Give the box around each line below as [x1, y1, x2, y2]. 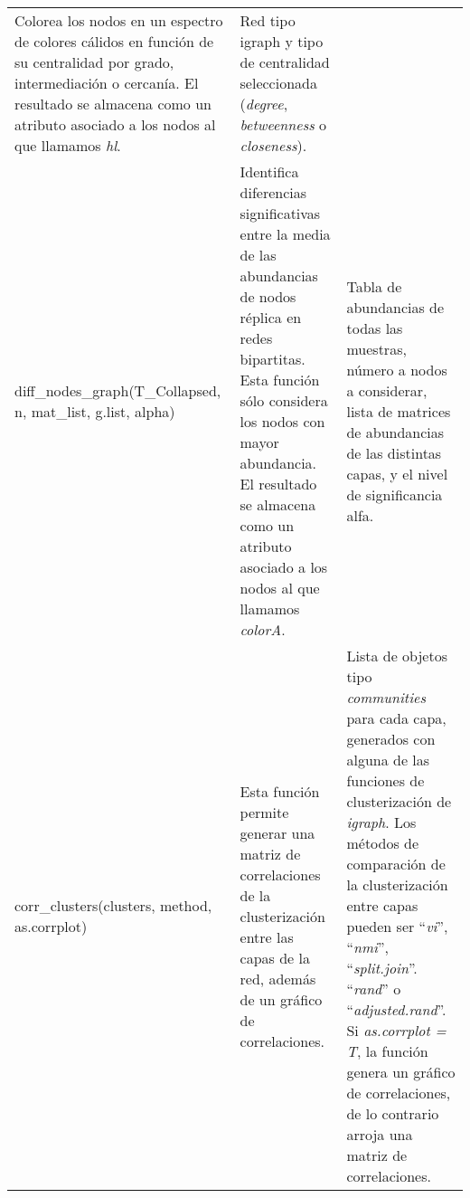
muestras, [346, 338, 407, 359]
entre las [240, 926, 294, 947]
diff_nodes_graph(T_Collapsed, [14, 379, 221, 401]
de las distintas [346, 442, 442, 463]
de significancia [346, 483, 443, 505]
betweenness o [240, 114, 327, 135]
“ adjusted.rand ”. [346, 999, 446, 1020]
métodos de [346, 832, 419, 853]
